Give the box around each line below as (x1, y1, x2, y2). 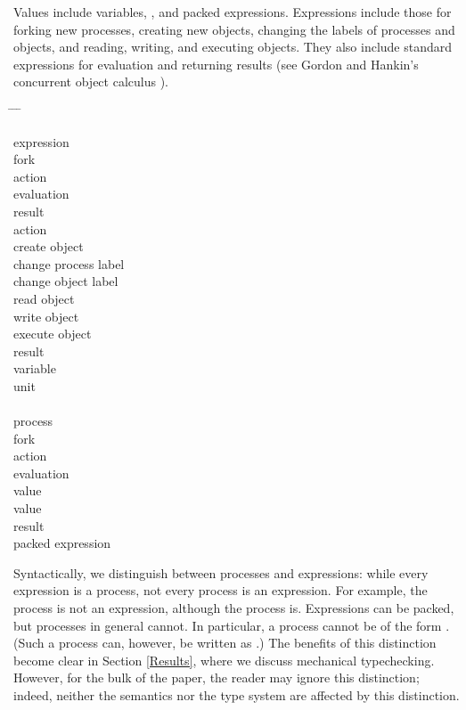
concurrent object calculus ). (13, 72, 168, 91)
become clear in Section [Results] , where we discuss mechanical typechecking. (13, 650, 435, 669)
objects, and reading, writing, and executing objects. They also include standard (13, 37, 453, 56)
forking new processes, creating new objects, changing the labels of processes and (13, 20, 455, 38)
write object (13, 306, 79, 325)
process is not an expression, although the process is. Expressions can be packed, (13, 599, 454, 616)
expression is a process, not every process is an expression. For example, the (13, 581, 428, 600)
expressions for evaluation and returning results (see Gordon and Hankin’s (13, 54, 419, 73)
